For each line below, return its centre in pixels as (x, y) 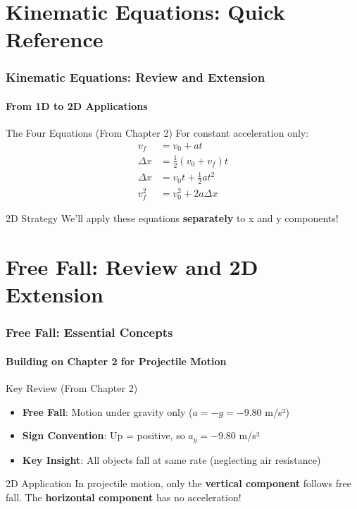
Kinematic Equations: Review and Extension (136, 77)
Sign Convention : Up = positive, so (104, 435)
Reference (55, 39)
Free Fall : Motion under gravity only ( (107, 411)
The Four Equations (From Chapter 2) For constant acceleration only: (157, 133)
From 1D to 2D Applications (77, 106)
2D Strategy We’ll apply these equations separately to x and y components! (172, 218)
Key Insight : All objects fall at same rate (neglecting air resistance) (171, 459)
